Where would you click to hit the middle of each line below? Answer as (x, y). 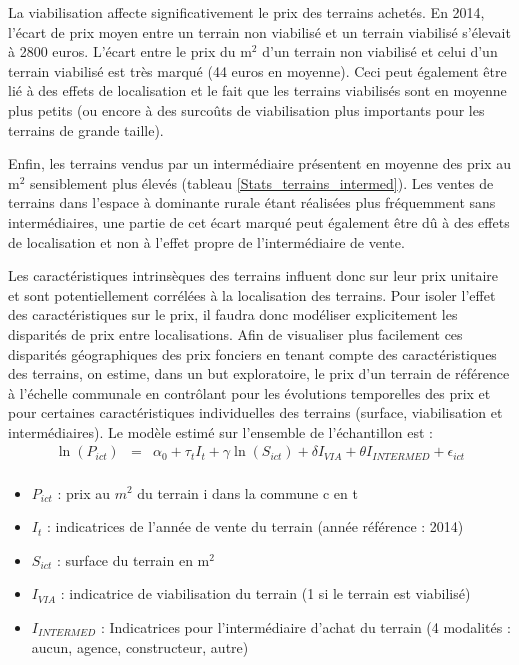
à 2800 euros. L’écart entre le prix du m (130, 51)
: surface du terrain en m (133, 559)
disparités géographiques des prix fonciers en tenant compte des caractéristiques (252, 353)
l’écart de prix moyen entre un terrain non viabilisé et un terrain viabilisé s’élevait (259, 31)
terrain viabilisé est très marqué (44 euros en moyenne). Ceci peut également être (257, 70)
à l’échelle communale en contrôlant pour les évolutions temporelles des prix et (249, 392)
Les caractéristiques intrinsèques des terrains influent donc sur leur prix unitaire (253, 275)
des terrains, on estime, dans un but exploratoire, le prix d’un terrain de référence (259, 373)
